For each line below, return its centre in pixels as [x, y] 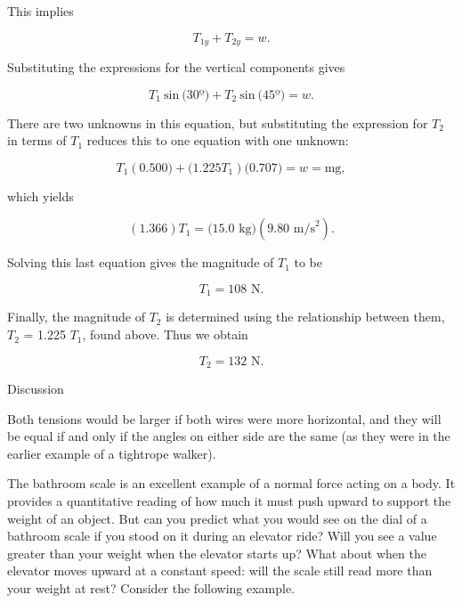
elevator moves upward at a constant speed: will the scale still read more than [220, 570]
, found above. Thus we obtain [165, 334]
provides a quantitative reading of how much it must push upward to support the [229, 501]
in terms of [37, 140]
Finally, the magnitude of [77, 317]
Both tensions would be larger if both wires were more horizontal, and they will [224, 418]
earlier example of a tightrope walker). [112, 453]
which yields [41, 196]
